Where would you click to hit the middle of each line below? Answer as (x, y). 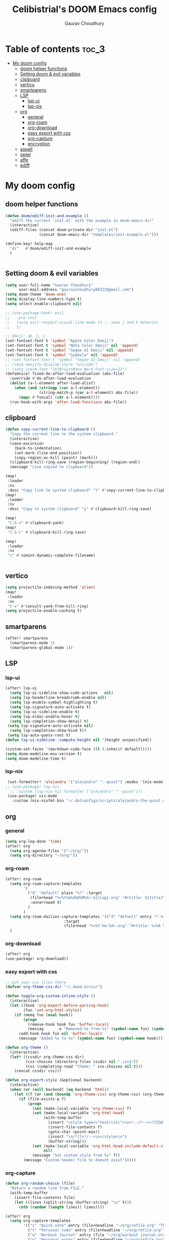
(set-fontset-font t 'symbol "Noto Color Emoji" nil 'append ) (72, 346)
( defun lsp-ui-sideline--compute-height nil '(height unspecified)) (78, 740)
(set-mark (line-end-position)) (48, 453)
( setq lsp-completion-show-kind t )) (48, 731)
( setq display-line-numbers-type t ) (44, 299)
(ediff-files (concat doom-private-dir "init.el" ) (64, 230)
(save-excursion (27, 444)
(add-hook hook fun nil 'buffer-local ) (60, 1034)
